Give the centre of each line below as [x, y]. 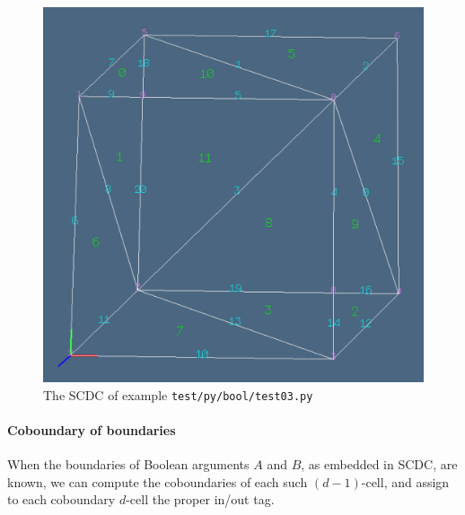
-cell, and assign [405, 481]
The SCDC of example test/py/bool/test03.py [178, 394]
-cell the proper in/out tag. [200, 499]
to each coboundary [61, 499]
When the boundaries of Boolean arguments [128, 464]
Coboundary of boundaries [92, 430]
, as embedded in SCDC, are [379, 464]
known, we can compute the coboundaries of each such [158, 481]
